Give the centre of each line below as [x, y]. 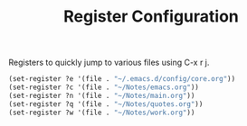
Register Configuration [151, 17]
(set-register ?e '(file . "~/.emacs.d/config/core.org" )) [122, 79]
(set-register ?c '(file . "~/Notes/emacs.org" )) [104, 87]
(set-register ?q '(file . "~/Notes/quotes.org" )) [106, 104]
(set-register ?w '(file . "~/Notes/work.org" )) [102, 112]
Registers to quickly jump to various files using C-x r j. [109, 63]
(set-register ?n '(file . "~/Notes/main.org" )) [102, 95]
